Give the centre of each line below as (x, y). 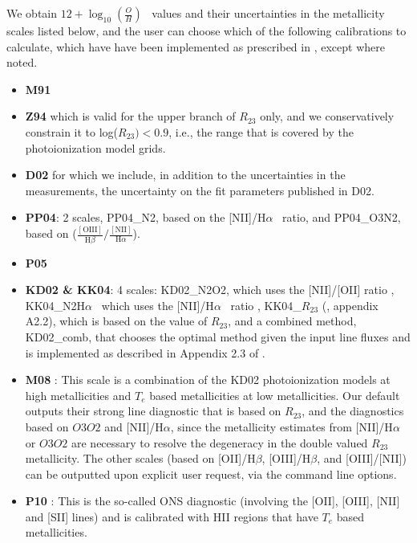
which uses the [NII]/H (158, 305)
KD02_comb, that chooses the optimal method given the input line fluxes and (218, 336)
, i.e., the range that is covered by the (261, 131)
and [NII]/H (134, 426)
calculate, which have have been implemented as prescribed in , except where (196, 46)
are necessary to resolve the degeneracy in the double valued (219, 442)
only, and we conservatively (327, 116)
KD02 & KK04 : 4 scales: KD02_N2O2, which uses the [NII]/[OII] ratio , (210, 290)
